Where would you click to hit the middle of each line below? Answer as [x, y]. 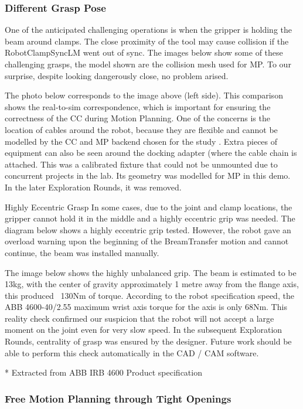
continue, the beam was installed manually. [82, 252]
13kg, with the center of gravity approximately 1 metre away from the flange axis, [152, 284]
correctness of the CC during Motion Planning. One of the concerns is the [137, 118]
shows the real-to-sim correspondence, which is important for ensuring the [138, 106]
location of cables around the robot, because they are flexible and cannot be [141, 129]
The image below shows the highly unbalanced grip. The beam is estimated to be [151, 272]
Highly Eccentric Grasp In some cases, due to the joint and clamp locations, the [149, 207]
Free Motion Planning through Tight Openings [118, 398]
